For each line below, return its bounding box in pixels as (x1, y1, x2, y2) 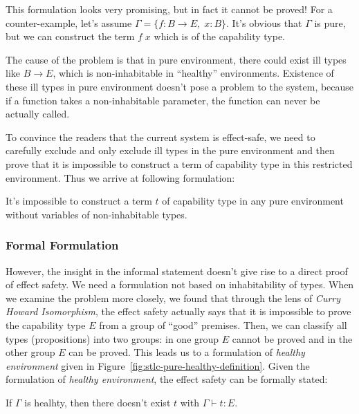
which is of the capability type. (154, 29, 285, 44)
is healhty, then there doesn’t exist (24, 395, 171, 409)
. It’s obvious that (226, 15, 302, 30)
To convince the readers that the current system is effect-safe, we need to (6, 129, 315, 144)
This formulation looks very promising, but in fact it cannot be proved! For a (6, 2, 333, 16)
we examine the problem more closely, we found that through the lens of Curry (6, 290, 341, 305)
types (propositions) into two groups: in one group (6, 331, 219, 346)
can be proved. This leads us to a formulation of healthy (68, 345, 305, 359)
